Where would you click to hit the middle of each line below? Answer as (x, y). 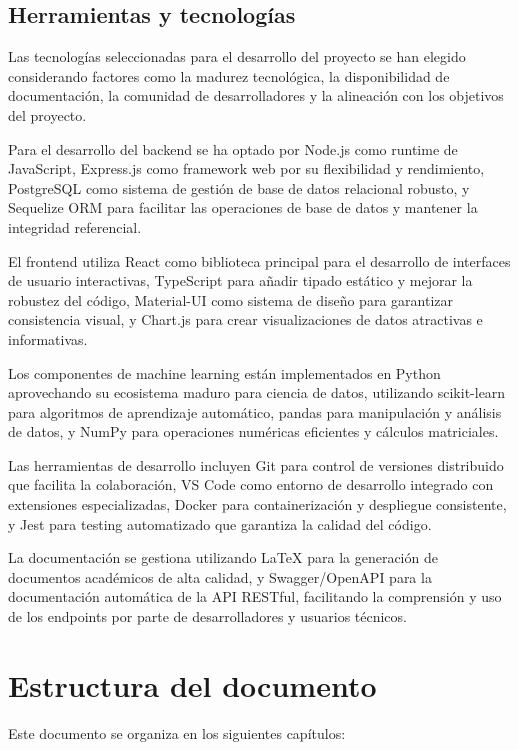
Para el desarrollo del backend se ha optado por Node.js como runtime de (233, 148)
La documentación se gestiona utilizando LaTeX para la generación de (223, 557)
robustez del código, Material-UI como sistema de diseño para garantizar (230, 299)
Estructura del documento (192, 684)
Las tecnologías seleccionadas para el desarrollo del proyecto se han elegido (237, 56)
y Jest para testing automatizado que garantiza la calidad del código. (220, 523)
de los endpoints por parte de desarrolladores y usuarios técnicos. (207, 616)
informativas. (48, 338)
